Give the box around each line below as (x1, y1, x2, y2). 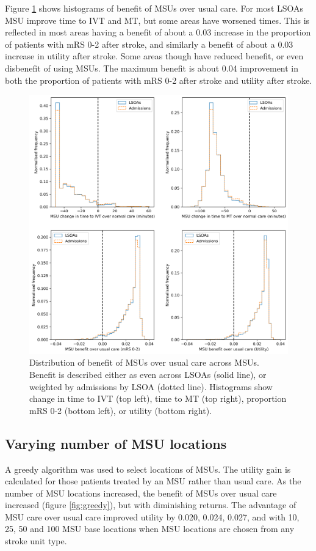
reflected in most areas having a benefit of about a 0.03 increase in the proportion (5, 26, 311, 39)
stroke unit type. (5, 534, 67, 547)
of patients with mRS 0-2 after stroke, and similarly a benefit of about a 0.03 (5, 37, 293, 50)
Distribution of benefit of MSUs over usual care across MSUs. (29, 356, 259, 369)
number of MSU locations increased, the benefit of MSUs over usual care (5, 486, 277, 499)
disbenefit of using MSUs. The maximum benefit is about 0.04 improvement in (5, 61, 299, 74)
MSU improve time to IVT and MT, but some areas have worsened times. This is (5, 13, 310, 26)
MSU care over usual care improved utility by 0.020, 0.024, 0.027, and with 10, (5, 510, 300, 523)
